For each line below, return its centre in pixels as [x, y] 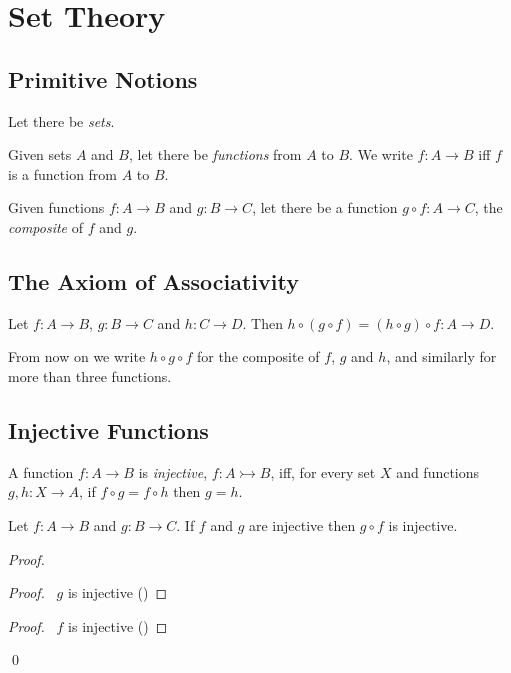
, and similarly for [441, 356]
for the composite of [258, 356]
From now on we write [77, 356]
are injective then [302, 524]
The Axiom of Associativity [153, 280]
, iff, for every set [323, 471]
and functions [438, 471]
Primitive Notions [103, 78]
